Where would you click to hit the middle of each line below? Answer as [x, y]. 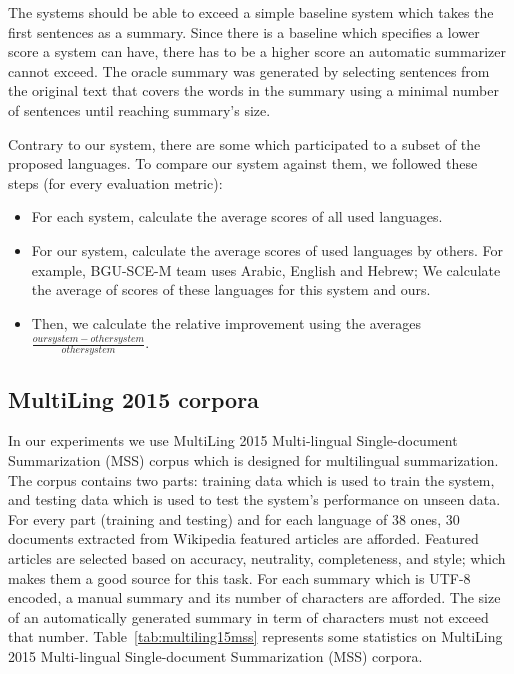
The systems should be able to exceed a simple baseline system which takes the [251, 12]
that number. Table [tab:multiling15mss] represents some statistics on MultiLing [255, 636]
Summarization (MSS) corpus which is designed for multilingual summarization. [253, 459]
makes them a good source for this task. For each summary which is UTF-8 [239, 577]
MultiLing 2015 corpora [133, 398]
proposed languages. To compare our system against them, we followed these [243, 163]
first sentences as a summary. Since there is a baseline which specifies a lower [244, 31]
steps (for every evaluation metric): [115, 182]
